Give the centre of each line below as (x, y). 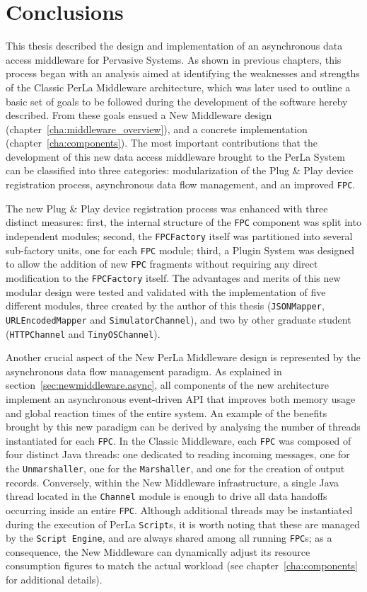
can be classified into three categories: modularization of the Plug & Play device (180, 170)
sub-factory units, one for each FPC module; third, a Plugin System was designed (180, 250)
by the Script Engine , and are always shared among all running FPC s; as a (169, 538)
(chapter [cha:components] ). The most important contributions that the (162, 143)
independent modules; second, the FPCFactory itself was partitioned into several (179, 235)
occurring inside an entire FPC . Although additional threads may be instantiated (179, 510)
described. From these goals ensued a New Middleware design (139, 115)
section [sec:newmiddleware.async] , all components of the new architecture (167, 385)
